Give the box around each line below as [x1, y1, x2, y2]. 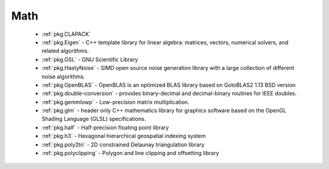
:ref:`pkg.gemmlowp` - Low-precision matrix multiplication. [41, 98, 189, 106]
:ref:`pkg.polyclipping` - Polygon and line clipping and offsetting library [41, 150, 219, 157]
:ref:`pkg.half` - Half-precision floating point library [41, 123, 169, 131]
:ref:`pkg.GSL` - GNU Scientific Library [41, 55, 138, 63]
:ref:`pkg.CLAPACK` [41, 30, 91, 38]
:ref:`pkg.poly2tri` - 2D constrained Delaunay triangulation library [41, 140, 205, 148]
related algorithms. [41, 47, 90, 55]
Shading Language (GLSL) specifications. [41, 116, 146, 123]
